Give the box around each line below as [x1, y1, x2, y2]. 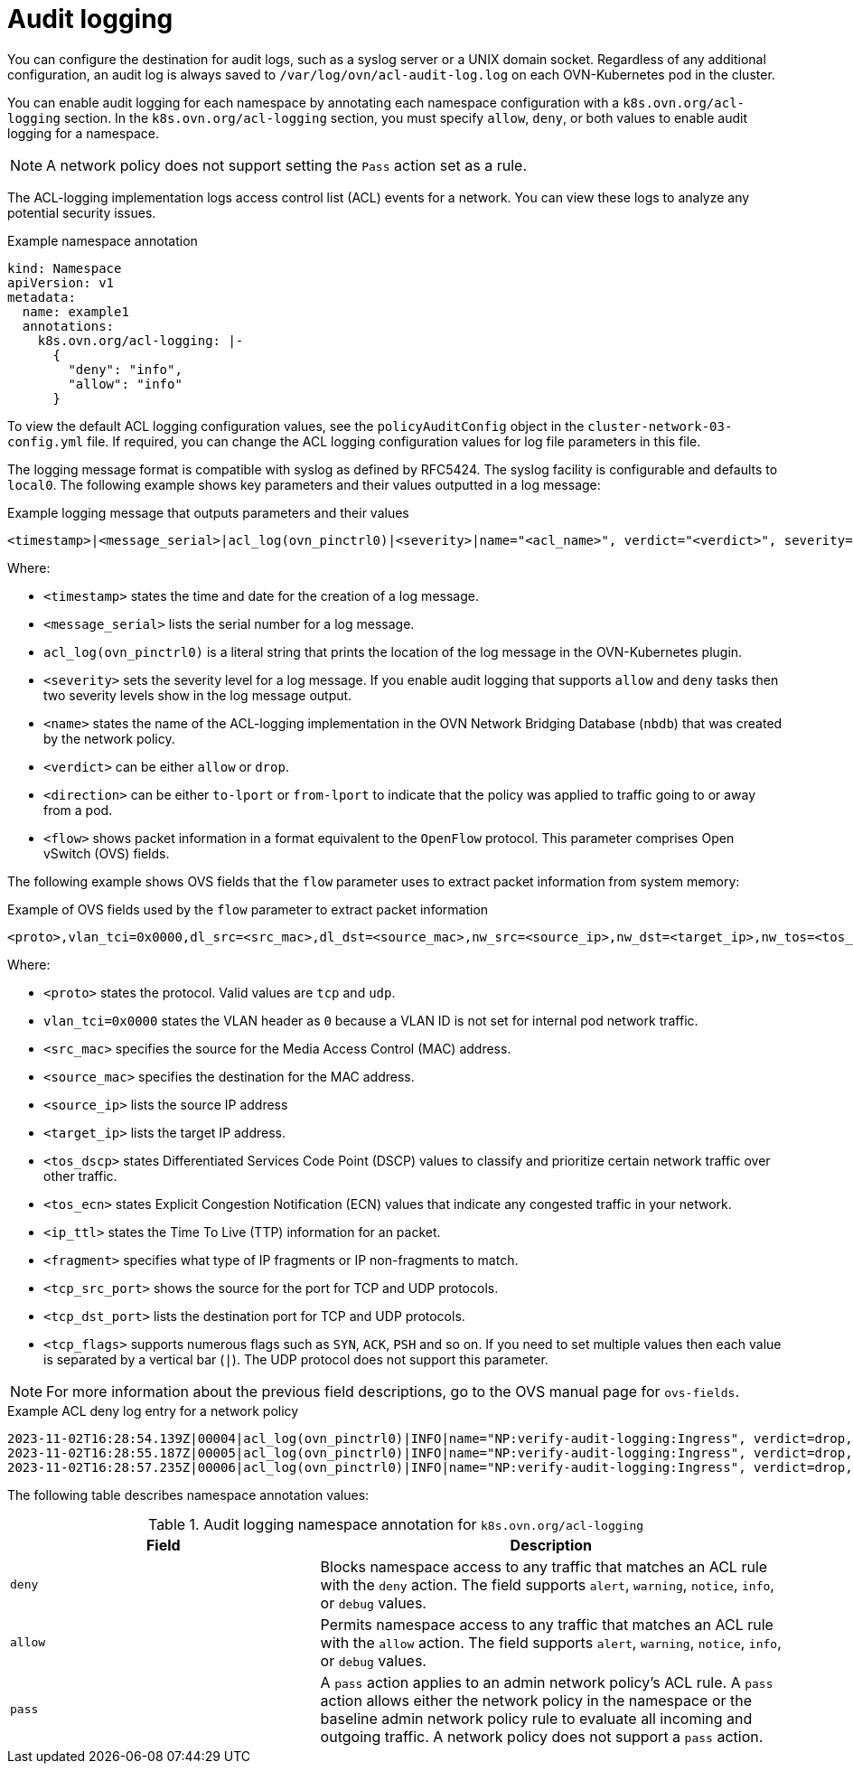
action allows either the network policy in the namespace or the [320, 1691, 753, 1710]
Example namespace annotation [7, 232, 198, 248]
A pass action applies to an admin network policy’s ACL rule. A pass [320, 1673, 773, 1691]
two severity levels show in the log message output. [43, 687, 352, 703]
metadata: [7, 289, 76, 305]
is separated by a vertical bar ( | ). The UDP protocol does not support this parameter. [43, 1351, 548, 1367]
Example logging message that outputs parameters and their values [7, 504, 409, 520]
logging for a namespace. [7, 125, 160, 141]
